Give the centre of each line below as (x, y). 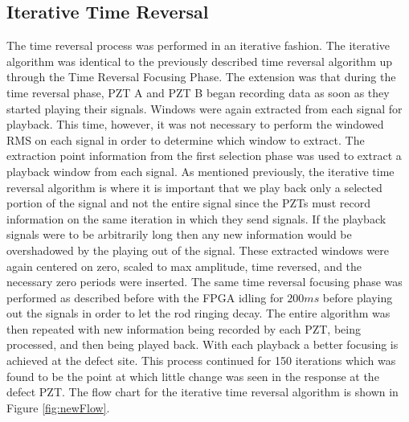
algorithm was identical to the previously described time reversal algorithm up (200, 61)
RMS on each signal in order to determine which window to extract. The (186, 139)
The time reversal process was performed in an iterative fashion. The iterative (198, 45)
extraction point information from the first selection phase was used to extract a (204, 156)
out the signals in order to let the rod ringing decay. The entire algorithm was (198, 313)
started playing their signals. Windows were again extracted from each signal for (204, 108)
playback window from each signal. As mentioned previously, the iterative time (200, 171)
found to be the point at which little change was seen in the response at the (193, 376)
